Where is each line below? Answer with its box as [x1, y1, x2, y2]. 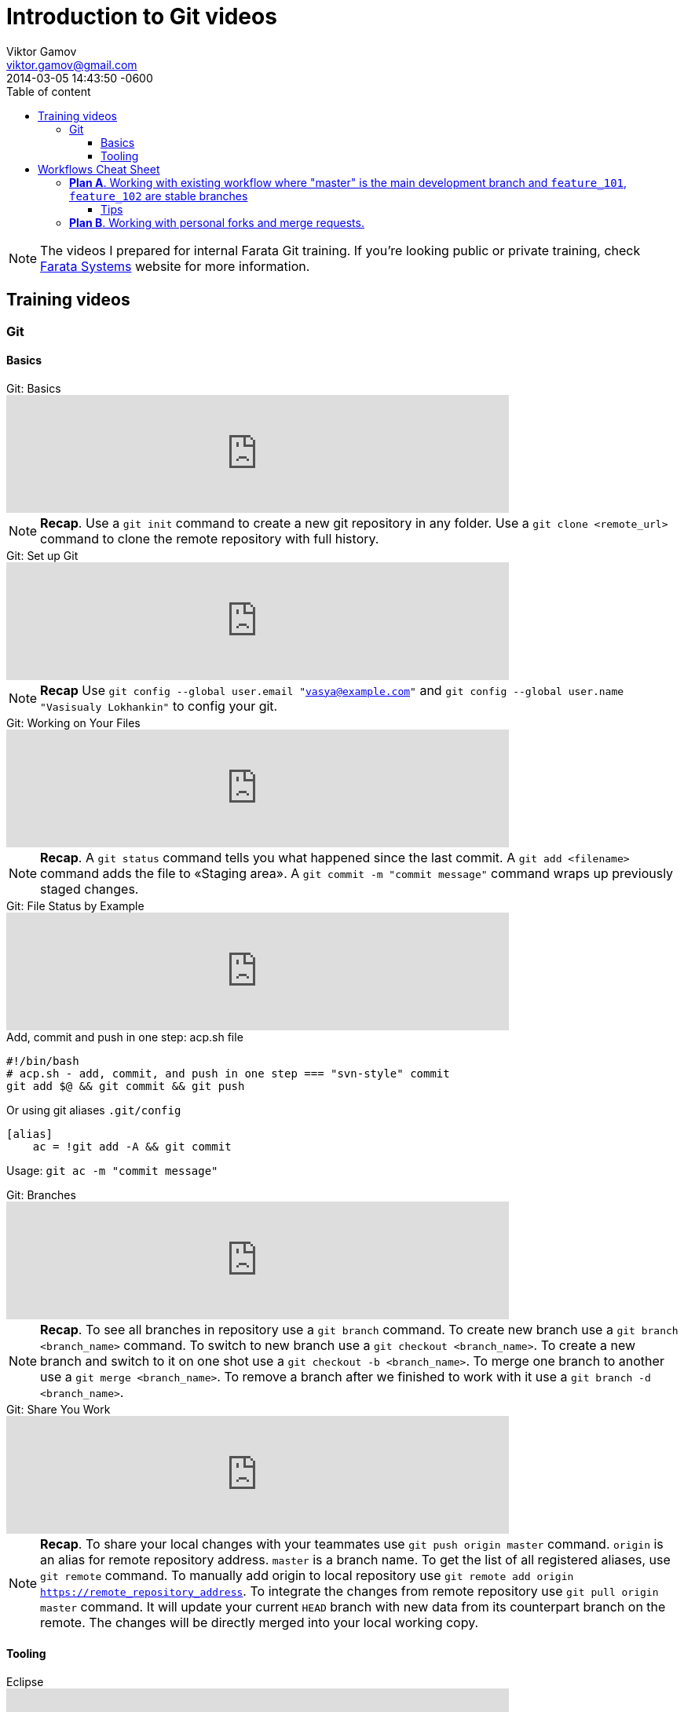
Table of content [6, 84, 91, 98]
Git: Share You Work [6, 1402, 111, 1416]
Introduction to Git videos [6, 3, 277, 30]
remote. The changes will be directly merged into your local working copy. [40, 1614, 479, 1630]
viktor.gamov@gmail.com [6, 57, 137, 71]
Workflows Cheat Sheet [38, 162, 160, 176]
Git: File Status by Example [6, 898, 144, 913]
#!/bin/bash [6, 1054, 79, 1067]
